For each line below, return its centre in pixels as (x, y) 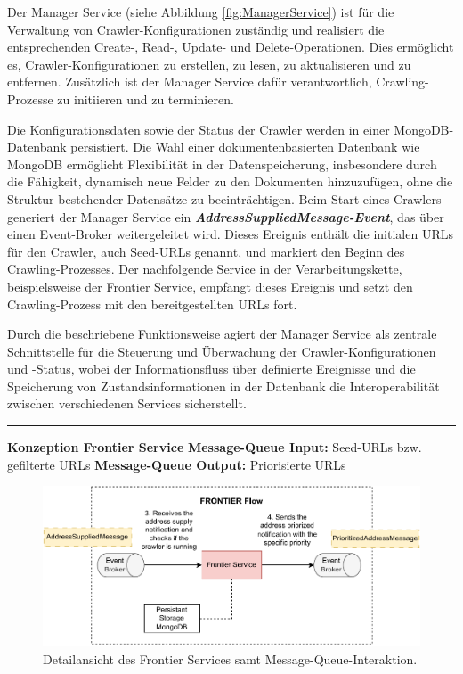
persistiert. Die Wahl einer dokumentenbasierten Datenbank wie (245, 147)
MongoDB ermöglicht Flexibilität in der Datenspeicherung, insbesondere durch (222, 164)
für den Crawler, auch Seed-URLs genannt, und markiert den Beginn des (206, 251)
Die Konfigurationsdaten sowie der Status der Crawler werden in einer (199, 129)
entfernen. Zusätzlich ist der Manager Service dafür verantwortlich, (190, 82)
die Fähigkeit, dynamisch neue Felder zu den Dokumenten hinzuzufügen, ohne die (230, 181)
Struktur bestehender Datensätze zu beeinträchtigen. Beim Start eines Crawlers (224, 198)
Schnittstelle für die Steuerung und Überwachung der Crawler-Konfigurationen (222, 351)
